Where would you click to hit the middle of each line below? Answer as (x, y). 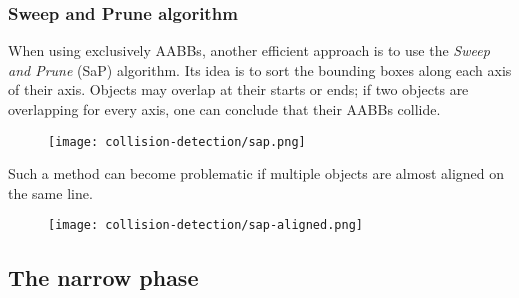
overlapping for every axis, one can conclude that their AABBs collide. (224, 109)
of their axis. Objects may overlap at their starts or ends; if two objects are (238, 89)
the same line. (50, 192)
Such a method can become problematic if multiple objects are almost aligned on (256, 173)
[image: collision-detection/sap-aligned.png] (205, 225)
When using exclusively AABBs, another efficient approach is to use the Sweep (249, 50)
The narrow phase (103, 277)
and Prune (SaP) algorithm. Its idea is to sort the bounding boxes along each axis (260, 69)
